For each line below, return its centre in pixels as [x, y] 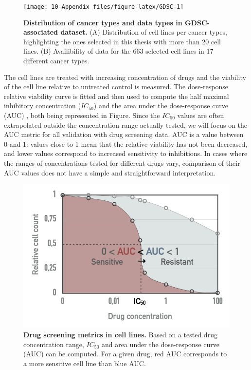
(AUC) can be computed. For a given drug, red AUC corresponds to [125, 354]
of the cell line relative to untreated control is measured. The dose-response [116, 87]
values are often [201, 115]
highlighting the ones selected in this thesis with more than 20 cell [122, 41]
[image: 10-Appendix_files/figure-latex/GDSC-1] [104, 7]
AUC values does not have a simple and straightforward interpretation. [110, 172]
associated [41, 32]
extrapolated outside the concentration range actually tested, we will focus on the [126, 125]
